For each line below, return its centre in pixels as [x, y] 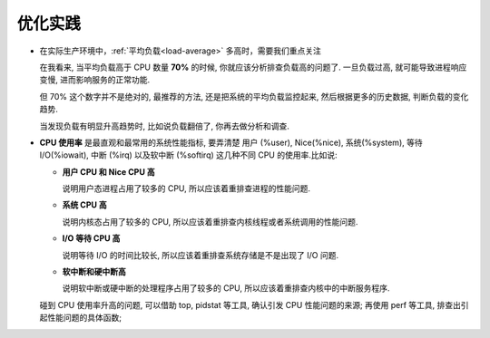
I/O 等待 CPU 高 [91, 238]
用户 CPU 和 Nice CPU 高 [108, 171]
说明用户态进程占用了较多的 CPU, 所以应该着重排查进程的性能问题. [186, 188]
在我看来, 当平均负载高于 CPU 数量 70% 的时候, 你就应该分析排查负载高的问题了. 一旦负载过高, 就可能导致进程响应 [253, 67]
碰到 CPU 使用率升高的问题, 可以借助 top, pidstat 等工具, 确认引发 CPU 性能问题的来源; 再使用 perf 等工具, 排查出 [250, 304]
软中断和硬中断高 [94, 272]
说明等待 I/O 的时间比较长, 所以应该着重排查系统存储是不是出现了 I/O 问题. [201, 255]
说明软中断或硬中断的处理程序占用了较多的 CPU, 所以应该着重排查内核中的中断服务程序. [226, 288]
